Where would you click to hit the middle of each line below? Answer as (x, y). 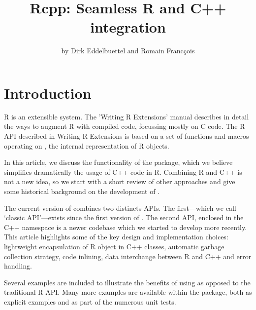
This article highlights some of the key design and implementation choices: (116, 237)
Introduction (48, 93)
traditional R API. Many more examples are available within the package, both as (128, 292)
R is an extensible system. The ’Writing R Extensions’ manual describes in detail (127, 116)
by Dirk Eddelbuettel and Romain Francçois (128, 51)
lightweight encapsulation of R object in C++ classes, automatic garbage (114, 246)
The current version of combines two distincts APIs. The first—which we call (120, 208)
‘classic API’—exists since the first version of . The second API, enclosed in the (124, 217)
